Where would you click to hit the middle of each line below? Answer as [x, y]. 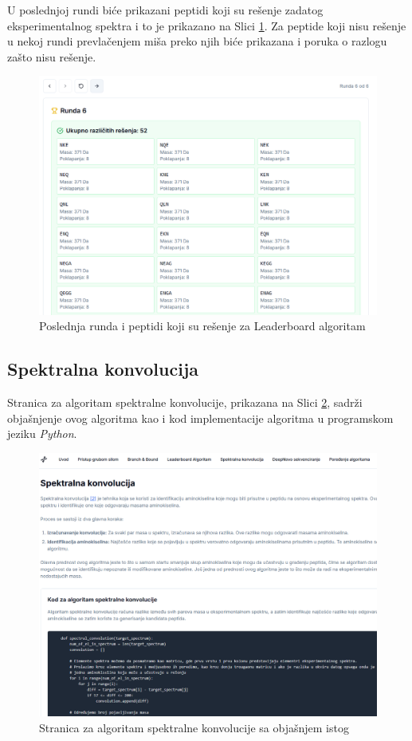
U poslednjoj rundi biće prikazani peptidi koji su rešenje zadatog [165, 10]
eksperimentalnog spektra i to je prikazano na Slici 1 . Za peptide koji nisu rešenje [207, 25]
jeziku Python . [42, 434]
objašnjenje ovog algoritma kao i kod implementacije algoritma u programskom [200, 418]
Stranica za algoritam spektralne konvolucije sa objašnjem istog [194, 727]
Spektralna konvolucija [103, 369]
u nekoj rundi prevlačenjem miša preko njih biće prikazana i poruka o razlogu [197, 41]
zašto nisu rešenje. [52, 56]
